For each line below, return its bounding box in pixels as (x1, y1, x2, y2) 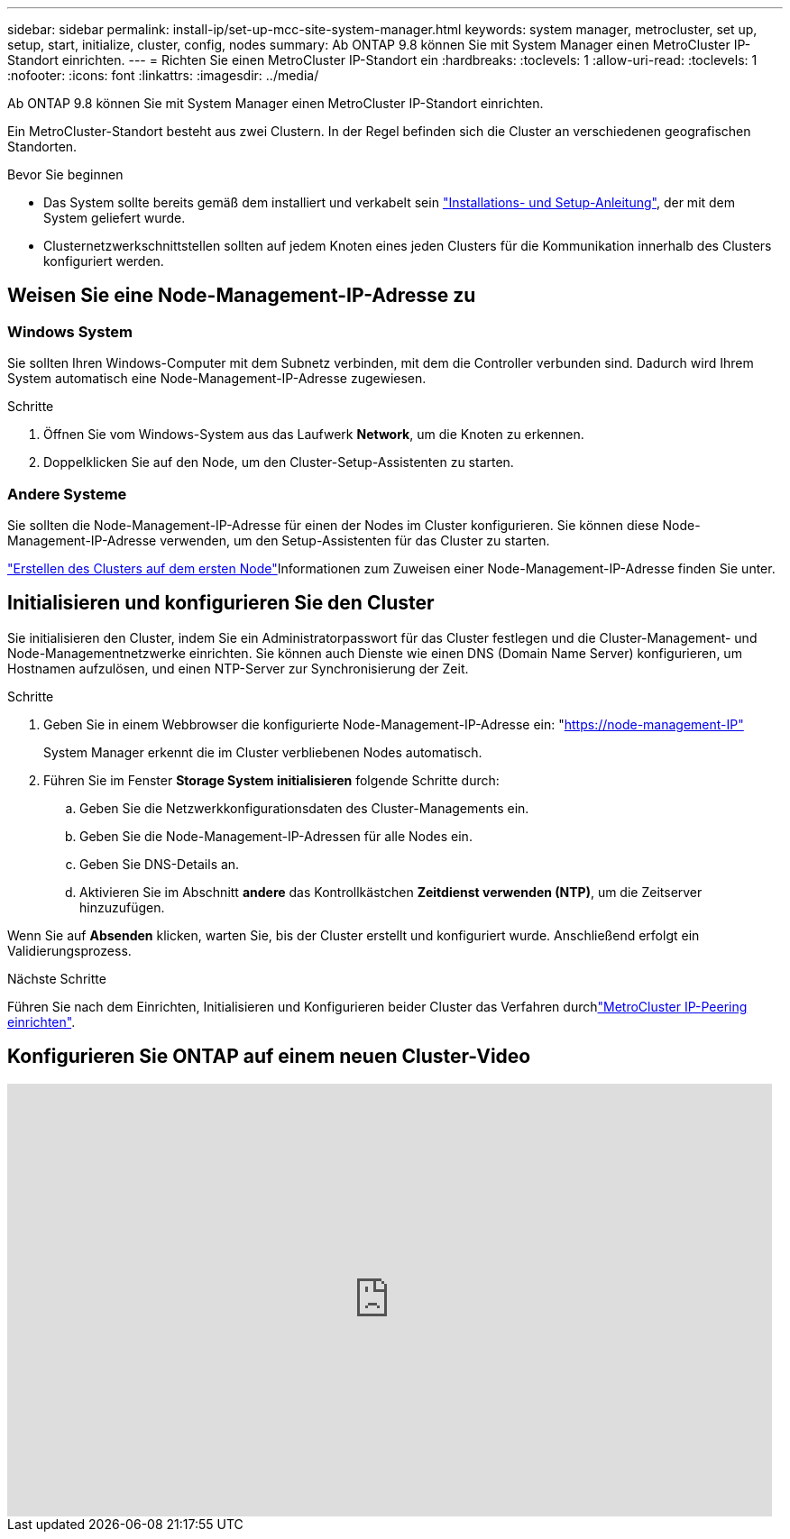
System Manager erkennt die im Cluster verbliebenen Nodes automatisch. (43, 744, 482, 760)
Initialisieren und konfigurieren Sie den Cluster (7, 591, 435, 615)
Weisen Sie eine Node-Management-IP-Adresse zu (7, 284, 476, 307)
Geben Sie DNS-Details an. (79, 856, 240, 872)
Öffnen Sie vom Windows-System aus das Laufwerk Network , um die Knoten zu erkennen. (43, 426, 584, 443)
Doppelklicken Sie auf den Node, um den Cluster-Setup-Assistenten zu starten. (43, 454, 514, 471)
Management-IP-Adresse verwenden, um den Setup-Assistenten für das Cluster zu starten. (7, 532, 550, 548)
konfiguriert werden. (43, 253, 164, 269)
